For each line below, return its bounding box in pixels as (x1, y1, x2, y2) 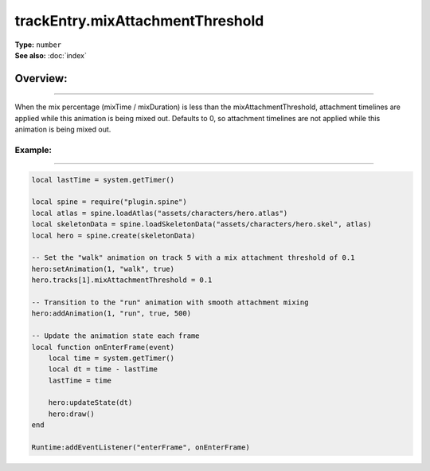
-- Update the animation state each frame (31, 332, 200, 340)
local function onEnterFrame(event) (31, 343, 175, 351)
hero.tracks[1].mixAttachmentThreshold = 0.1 (31, 276, 213, 285)
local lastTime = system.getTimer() (31, 175, 175, 184)
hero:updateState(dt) (48, 398, 133, 407)
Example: (14, 144, 52, 155)
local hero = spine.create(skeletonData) (31, 231, 196, 240)
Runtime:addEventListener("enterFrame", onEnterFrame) (31, 443, 250, 452)
